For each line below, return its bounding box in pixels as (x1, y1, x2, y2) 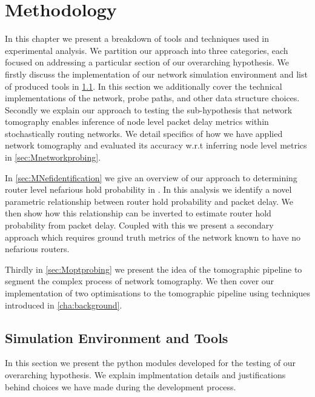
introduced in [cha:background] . (5, 298, 122, 311)
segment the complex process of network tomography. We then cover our (5, 275, 274, 287)
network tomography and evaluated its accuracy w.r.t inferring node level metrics (5, 139, 307, 152)
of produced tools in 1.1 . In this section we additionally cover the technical (5, 79, 282, 92)
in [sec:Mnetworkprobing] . (5, 151, 101, 164)
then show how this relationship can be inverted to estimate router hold (5, 207, 271, 219)
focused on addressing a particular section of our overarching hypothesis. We (5, 56, 289, 68)
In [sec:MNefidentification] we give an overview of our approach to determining (5, 171, 297, 184)
